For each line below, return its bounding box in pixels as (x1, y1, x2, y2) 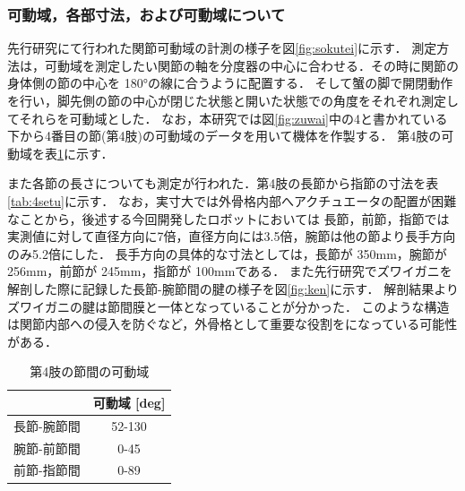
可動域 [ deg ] (92, 392, 166, 411)
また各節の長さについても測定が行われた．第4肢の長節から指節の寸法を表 (7, 174, 439, 193)
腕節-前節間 (13, 438, 81, 457)
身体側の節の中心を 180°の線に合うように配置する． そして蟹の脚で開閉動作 (7, 73, 453, 92)
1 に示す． (57, 143, 114, 162)
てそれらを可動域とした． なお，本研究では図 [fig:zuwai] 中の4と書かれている (7, 108, 448, 127)
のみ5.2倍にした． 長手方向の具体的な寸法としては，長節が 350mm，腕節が (7, 244, 447, 263)
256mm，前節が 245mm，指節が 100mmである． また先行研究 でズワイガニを (7, 262, 452, 280)
